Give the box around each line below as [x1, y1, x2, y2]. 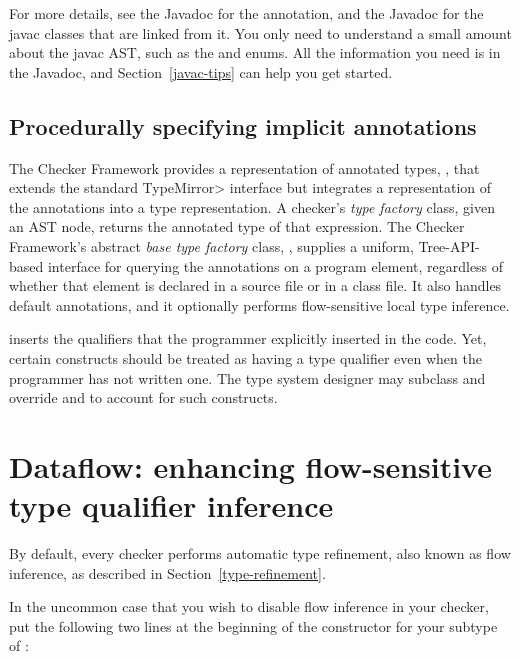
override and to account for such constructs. [9, 387, 278, 408]
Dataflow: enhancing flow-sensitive [9, 445, 492, 486]
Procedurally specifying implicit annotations [9, 110, 477, 141]
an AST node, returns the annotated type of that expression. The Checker [9, 216, 465, 237]
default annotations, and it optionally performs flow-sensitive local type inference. [9, 294, 510, 315]
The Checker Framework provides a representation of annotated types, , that [9, 157, 480, 178]
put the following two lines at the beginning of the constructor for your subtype [9, 615, 498, 636]
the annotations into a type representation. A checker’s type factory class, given [9, 196, 495, 217]
